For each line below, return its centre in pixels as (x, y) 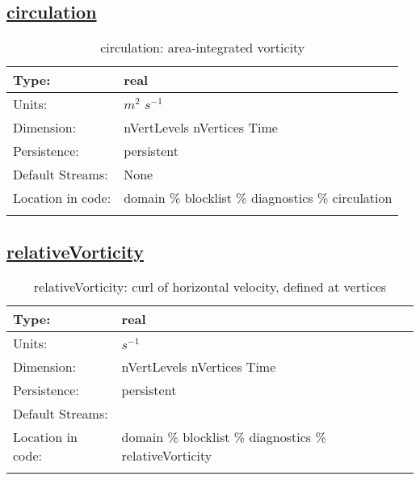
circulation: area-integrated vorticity (203, 48)
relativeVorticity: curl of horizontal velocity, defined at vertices (210, 287)
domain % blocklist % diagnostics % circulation (258, 198)
